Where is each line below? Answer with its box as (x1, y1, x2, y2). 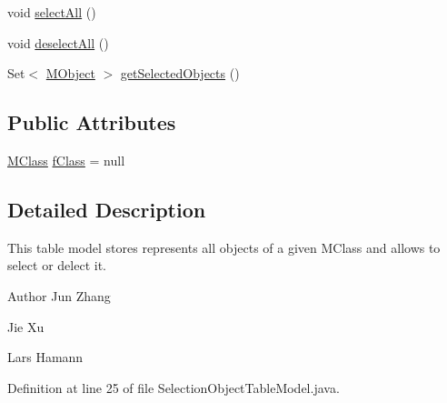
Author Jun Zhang (7, 286, 111, 305)
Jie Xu (7, 317, 45, 336)
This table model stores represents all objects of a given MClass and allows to (7, 237, 441, 257)
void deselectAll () (7, 33, 109, 52)
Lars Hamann (7, 348, 84, 367)
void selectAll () (7, 3, 96, 21)
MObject (45, 64, 95, 83)
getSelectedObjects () (120, 64, 240, 83)
